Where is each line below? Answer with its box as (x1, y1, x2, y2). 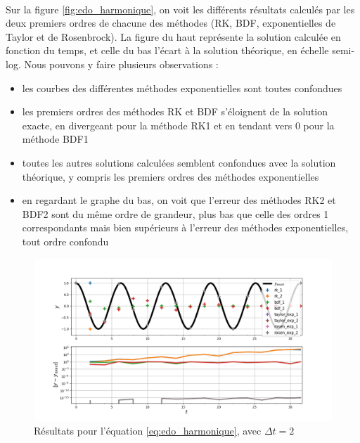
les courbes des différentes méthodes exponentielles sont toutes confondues (22, 80, 342, 95)
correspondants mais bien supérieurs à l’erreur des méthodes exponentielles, (22, 220, 349, 235)
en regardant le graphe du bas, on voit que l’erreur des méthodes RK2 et (22, 193, 336, 207)
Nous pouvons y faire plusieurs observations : (24, 56, 219, 71)
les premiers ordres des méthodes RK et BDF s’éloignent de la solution (22, 104, 328, 119)
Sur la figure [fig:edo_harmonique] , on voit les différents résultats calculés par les (6, 1, 355, 16)
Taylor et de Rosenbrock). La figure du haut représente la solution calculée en (6, 29, 341, 44)
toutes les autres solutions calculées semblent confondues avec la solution (22, 155, 336, 169)
